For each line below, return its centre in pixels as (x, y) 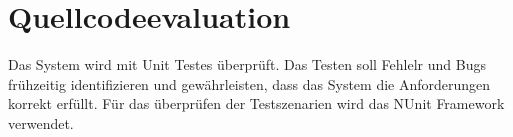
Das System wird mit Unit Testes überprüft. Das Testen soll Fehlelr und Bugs (247, 64)
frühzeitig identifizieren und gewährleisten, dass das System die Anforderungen (249, 83)
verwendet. (41, 122)
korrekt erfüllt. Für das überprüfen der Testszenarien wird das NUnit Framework (256, 103)
